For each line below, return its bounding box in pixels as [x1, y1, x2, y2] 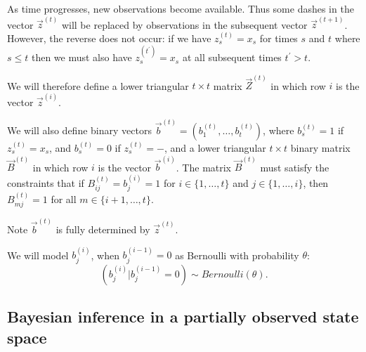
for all [51, 191, 77, 206]
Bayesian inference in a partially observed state [7, 306, 359, 327]
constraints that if [7, 175, 84, 190]
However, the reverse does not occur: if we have [7, 30, 211, 45]
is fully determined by [55, 221, 150, 236]
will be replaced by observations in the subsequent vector [61, 17, 308, 32]
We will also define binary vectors [7, 122, 152, 137]
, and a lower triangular [164, 140, 266, 155]
